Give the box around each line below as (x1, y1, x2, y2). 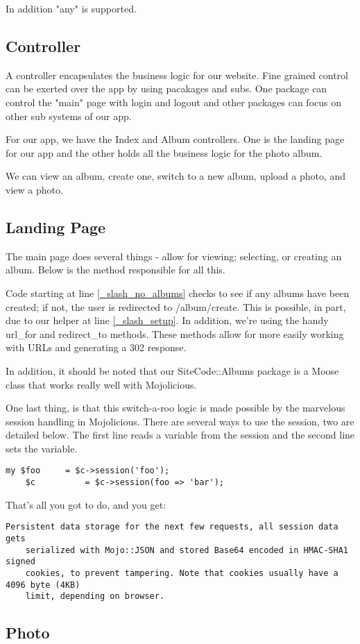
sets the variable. (6, 441, 78, 455)
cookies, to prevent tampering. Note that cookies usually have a (25, 568, 338, 578)
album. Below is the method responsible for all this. (6, 262, 225, 277)
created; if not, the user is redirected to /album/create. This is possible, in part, (6, 299, 346, 314)
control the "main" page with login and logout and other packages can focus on (6, 94, 341, 109)
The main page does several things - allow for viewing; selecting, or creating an (6, 248, 342, 263)
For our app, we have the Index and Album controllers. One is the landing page (6, 132, 345, 146)
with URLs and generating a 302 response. (6, 340, 187, 355)
